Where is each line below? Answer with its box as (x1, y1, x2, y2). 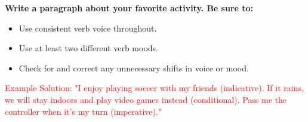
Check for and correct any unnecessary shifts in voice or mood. (19, 61, 249, 74)
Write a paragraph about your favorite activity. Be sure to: (5, 2, 254, 14)
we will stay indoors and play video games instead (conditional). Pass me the (5, 93, 287, 105)
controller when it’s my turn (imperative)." (5, 105, 162, 117)
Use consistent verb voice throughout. (19, 21, 157, 34)
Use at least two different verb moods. (19, 42, 159, 54)
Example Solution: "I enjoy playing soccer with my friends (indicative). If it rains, (5, 82, 304, 94)
